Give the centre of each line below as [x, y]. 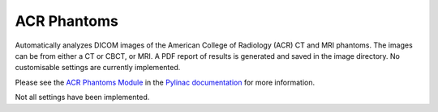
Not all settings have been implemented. [82, 97]
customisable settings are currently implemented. [98, 68]
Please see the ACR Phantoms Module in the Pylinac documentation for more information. [165, 82]
